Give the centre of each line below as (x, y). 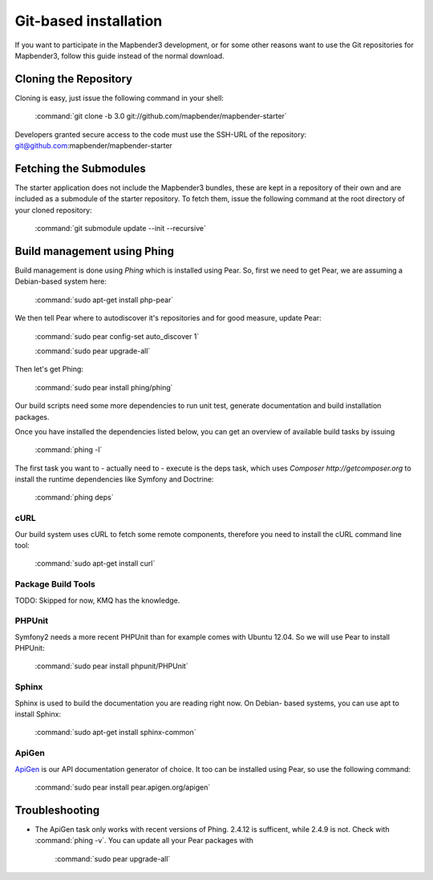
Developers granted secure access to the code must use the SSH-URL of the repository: (161, 134)
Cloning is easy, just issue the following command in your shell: (119, 98)
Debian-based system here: (61, 281)
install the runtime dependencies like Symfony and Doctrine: (114, 479)
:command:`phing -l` (69, 450)
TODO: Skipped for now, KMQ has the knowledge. (97, 600)
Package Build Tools (55, 584)
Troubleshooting (57, 810)
